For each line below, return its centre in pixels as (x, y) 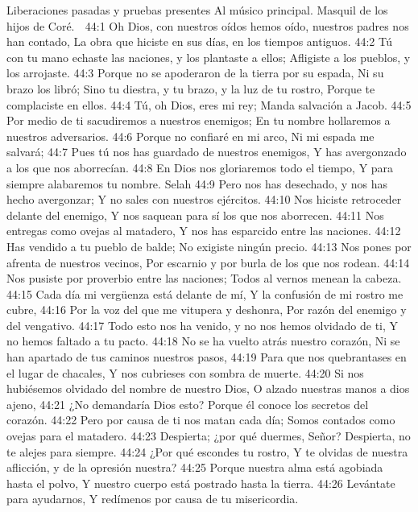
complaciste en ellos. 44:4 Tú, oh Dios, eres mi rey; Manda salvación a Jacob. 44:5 (209, 104)
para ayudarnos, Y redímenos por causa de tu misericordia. (153, 499)
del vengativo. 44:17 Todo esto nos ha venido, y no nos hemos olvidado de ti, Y (203, 325)
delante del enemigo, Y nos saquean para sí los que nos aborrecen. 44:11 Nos (195, 215)
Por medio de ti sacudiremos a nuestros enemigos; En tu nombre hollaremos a (199, 120)
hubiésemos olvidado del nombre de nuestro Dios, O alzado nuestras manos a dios (208, 388)
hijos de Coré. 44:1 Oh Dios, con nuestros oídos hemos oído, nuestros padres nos (208, 25)
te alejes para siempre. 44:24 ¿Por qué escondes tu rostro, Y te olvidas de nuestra (207, 451)
